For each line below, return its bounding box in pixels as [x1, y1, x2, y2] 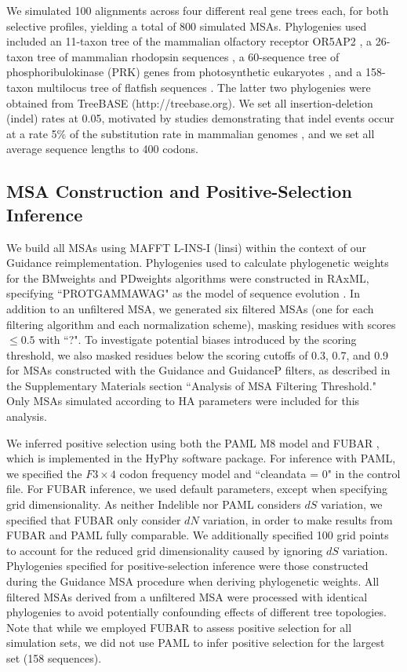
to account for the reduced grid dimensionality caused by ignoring [6, 542, 323, 558]
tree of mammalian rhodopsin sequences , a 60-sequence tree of [37, 48, 340, 64]
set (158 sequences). [6, 649, 102, 666]
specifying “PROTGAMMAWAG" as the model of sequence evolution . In [6, 285, 360, 301]
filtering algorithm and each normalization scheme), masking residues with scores [6, 316, 396, 332]
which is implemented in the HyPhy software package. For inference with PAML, [6, 450, 396, 466]
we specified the [6, 465, 82, 481]
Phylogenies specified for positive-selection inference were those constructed [6, 557, 369, 574]
